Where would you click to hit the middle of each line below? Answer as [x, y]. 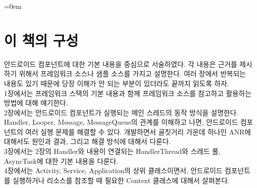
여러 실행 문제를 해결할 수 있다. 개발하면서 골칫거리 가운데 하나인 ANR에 [138, 131]
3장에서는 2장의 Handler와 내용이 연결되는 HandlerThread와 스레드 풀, [112, 151]
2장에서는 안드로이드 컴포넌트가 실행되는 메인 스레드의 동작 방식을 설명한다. [121, 112]
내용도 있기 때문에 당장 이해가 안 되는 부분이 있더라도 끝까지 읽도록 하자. [117, 83]
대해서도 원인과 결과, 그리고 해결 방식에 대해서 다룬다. [87, 141]
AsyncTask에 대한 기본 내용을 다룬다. [61, 161]
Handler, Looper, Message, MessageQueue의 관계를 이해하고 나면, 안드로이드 [121, 122]
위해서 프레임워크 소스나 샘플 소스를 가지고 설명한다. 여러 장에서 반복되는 [132, 73]
